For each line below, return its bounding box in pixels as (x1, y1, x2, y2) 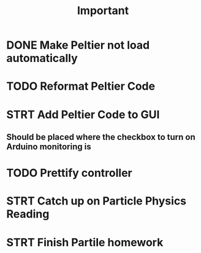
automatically (6, 52, 78, 65)
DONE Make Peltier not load (6, 38, 150, 52)
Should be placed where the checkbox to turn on (6, 131, 195, 142)
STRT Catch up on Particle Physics (6, 194, 187, 208)
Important (77, 4, 129, 18)
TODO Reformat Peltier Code (6, 79, 155, 93)
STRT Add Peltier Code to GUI (6, 107, 160, 122)
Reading (6, 207, 50, 221)
